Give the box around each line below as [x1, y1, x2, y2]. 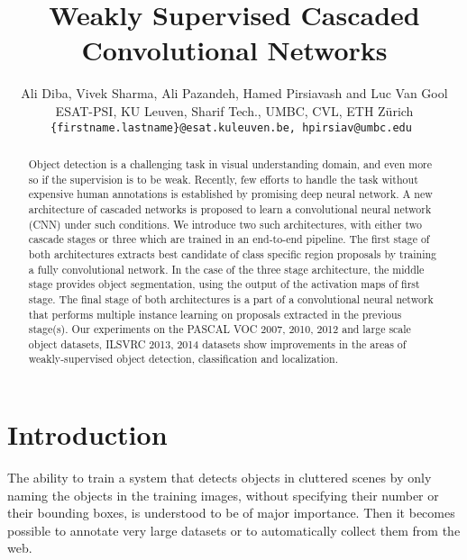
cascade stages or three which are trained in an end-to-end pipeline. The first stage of [28, 231, 430, 247]
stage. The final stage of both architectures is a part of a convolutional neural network [28, 291, 434, 306]
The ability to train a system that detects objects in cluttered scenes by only [7, 468, 432, 487]
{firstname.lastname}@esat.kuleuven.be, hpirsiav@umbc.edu [50, 121, 412, 134]
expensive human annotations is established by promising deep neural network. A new [28, 186, 433, 202]
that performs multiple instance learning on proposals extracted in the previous [28, 306, 402, 321]
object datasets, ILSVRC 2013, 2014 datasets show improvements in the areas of [28, 336, 407, 351]
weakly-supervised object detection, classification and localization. [28, 351, 338, 366]
